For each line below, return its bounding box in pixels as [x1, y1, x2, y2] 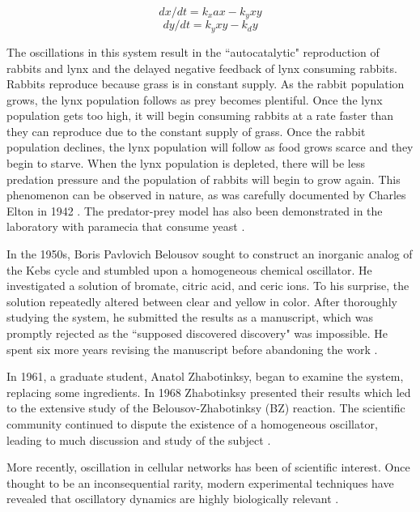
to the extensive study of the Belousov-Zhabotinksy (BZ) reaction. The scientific [6, 399, 405, 416]
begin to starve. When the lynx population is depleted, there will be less [6, 155, 365, 172]
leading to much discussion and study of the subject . [6, 431, 271, 448]
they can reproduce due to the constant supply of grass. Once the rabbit [6, 122, 366, 139]
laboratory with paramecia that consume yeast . [6, 218, 245, 235]
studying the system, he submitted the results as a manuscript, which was [6, 309, 374, 326]
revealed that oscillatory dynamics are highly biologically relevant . [6, 490, 339, 507]
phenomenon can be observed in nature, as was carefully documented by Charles [6, 186, 406, 203]
